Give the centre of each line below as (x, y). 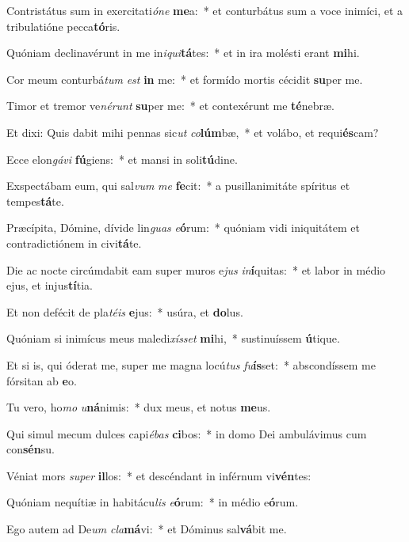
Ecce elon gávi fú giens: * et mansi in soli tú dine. (122, 159)
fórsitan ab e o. (42, 380)
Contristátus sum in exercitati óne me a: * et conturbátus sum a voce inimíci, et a (205, 10)
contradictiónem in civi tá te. (74, 243)
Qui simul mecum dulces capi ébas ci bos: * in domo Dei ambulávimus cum (187, 433)
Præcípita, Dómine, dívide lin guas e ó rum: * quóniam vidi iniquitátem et (183, 227)
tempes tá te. (35, 201)
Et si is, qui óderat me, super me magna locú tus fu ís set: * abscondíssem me (191, 364)
